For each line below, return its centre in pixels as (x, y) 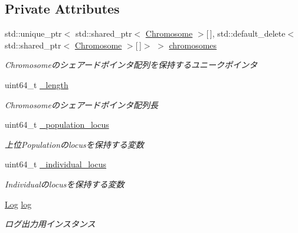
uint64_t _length (37, 84)
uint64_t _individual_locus (56, 164)
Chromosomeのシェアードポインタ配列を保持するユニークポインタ (131, 65)
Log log (18, 204)
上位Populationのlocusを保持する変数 (74, 144)
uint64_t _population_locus (57, 124)
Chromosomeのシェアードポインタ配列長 (82, 104)
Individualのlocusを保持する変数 (65, 184)
